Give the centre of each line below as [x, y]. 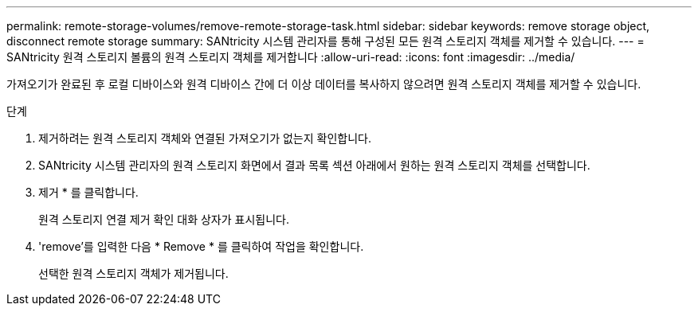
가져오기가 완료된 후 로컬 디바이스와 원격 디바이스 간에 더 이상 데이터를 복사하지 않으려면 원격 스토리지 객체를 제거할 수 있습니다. [324, 84]
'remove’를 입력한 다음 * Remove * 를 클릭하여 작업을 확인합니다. [201, 246]
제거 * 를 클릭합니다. [88, 192]
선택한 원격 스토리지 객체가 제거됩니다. [133, 273]
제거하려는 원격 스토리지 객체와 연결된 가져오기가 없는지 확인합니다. [205, 138]
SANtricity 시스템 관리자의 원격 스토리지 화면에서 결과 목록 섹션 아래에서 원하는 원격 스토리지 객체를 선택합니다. [314, 165]
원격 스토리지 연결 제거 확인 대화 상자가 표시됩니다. [164, 219]
